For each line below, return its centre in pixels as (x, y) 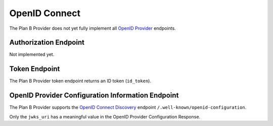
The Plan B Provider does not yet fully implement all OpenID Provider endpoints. (93, 28)
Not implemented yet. (32, 54)
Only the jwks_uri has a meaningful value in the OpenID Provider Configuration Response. (105, 116)
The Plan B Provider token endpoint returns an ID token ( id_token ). (80, 81)
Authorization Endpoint (47, 43)
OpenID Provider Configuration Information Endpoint (94, 96)
